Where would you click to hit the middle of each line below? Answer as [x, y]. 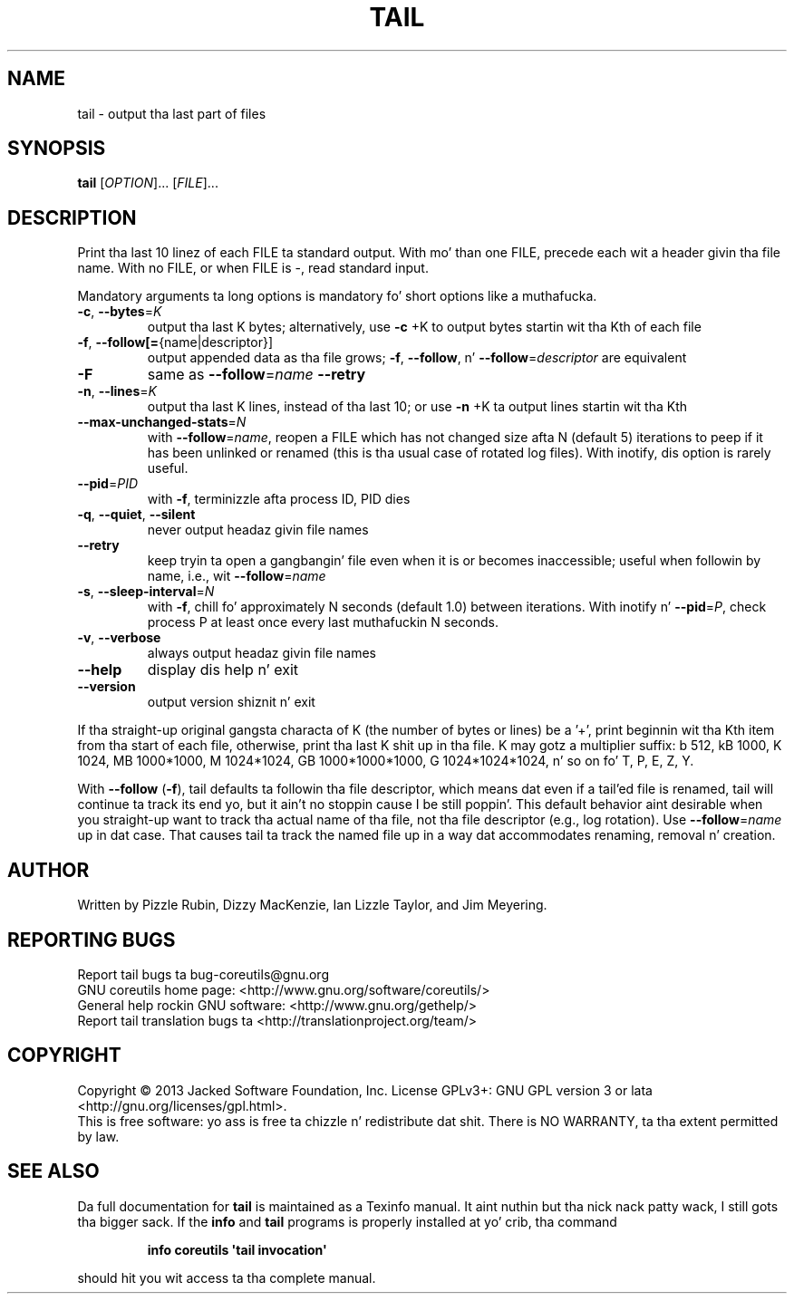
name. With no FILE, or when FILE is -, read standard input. [253, 268]
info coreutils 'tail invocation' [237, 1249]
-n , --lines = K [117, 391]
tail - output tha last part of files [172, 113]
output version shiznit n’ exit [231, 702]
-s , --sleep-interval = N [146, 592]
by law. [98, 1136]
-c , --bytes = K [120, 312]
